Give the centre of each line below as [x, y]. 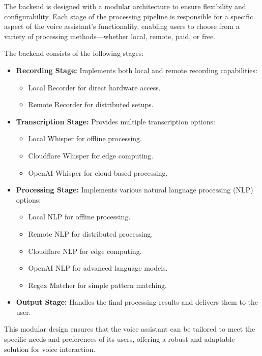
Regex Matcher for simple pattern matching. [97, 285]
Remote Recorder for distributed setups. [91, 104]
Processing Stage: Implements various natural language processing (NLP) [135, 190]
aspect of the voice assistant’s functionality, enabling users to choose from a [122, 26]
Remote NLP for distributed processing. [91, 233]
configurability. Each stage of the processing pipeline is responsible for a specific [129, 16]
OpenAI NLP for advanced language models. [98, 268]
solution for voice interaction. [50, 349]
